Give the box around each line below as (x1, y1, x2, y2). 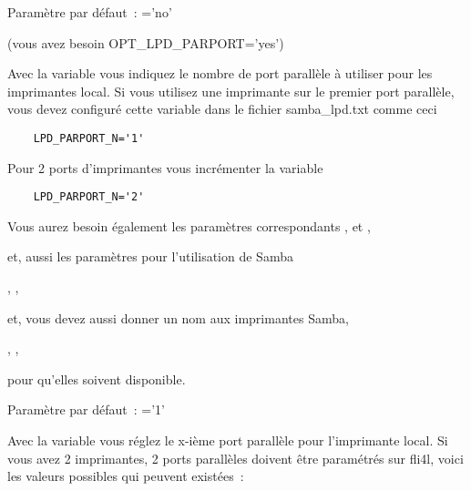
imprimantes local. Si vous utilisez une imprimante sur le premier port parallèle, (7, 81, 455, 100)
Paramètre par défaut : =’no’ (7, 3, 172, 21)
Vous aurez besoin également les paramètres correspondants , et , (7, 216, 371, 235)
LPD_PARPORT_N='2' (33, 190, 145, 204)
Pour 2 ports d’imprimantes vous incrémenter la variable (7, 158, 323, 177)
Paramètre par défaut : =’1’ (7, 400, 165, 419)
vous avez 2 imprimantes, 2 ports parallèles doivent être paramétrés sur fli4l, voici (7, 448, 464, 467)
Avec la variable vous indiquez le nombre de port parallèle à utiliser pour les (7, 64, 433, 83)
